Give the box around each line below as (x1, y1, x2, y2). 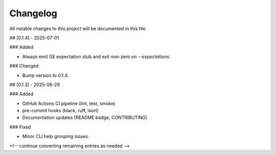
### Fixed (9, 124, 31, 130)
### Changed (9, 63, 39, 69)
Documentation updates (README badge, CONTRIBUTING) (22, 115, 148, 121)
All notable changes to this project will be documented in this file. (9, 25, 147, 32)
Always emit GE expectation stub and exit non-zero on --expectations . (22, 54, 171, 60)
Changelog (9, 8, 57, 19)
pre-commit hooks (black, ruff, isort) (22, 108, 99, 114)
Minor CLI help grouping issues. (22, 133, 89, 140)
